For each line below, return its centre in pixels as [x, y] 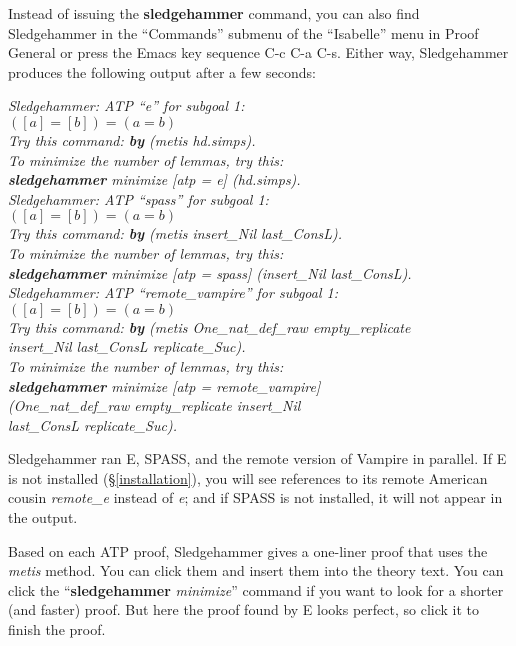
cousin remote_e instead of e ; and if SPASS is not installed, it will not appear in [255, 497]
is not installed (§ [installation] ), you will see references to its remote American [248, 477]
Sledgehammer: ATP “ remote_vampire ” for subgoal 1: [173, 292]
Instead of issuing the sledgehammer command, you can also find [214, 13]
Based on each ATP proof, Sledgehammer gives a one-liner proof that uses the [248, 550]
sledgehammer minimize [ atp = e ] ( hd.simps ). [154, 179]
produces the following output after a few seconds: [162, 71]
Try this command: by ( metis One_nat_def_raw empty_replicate [209, 326]
